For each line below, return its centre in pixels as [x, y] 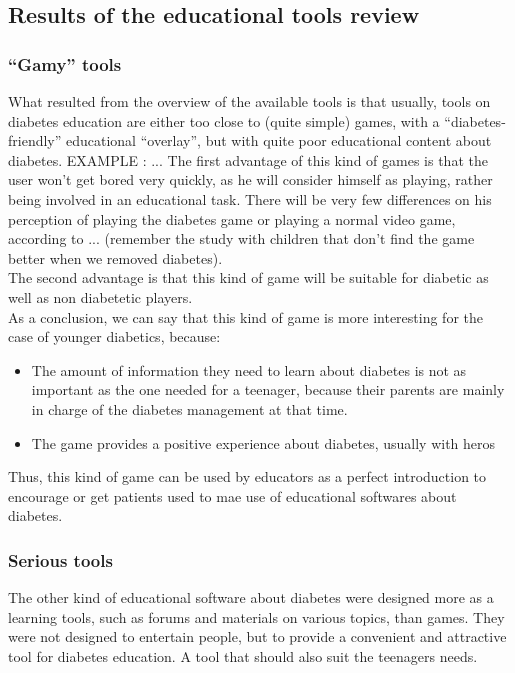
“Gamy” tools [65, 63]
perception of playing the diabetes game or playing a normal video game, [232, 218]
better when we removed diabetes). [115, 257]
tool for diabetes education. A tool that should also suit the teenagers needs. [243, 655]
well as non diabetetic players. [100, 296]
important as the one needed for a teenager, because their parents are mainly [268, 389]
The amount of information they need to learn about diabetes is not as [249, 369]
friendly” [35, 140]
